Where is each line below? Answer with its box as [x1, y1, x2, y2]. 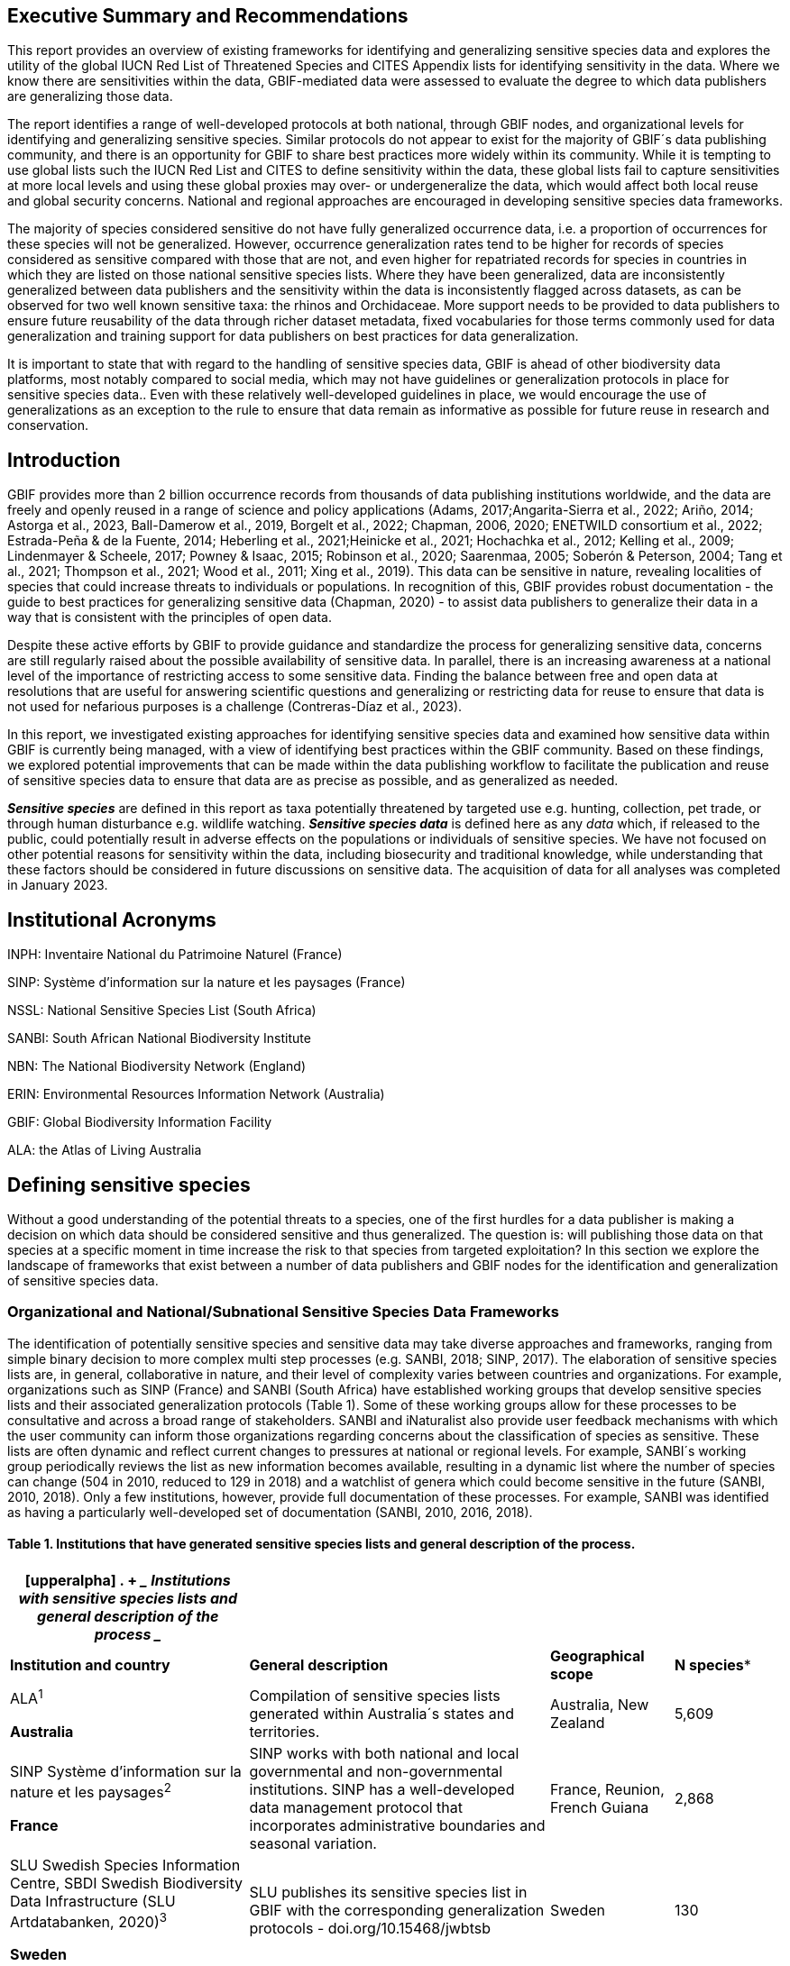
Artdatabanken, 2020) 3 [10, 1909, 167, 1932]
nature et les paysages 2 [10, 1780, 171, 1802]
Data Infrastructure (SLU [10, 1891, 176, 1910]
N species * [675, 1655, 751, 1674]
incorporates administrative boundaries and [249, 1815, 546, 1834]
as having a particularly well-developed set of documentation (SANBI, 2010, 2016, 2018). [7, 1504, 533, 1520]
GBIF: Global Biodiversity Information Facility [7, 1114, 272, 1130]
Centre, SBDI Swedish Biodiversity [10, 1873, 243, 1892]
